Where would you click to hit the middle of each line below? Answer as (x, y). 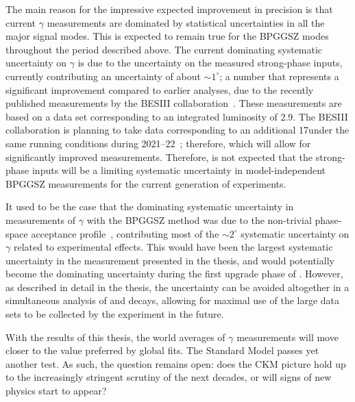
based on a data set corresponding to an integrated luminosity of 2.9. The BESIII (177, 116)
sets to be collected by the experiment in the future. (115, 314)
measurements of (41, 219)
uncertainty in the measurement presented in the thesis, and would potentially (170, 260)
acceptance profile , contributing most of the (125, 233)
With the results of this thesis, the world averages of (115, 337)
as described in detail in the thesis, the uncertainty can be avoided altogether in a (177, 287)
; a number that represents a (279, 76)
